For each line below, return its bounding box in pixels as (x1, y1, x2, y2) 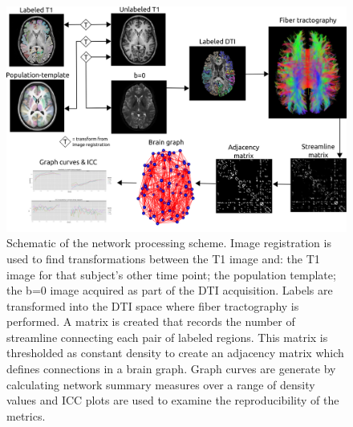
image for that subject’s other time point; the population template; (6, 266, 336, 283)
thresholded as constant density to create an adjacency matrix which (6, 344, 344, 361)
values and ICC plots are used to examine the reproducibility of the (6, 392, 339, 409)
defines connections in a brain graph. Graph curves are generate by (6, 360, 336, 377)
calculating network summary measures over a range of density (6, 376, 315, 392)
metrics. (6, 407, 46, 424)
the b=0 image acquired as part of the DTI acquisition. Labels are (6, 282, 333, 299)
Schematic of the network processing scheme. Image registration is (6, 234, 331, 251)
